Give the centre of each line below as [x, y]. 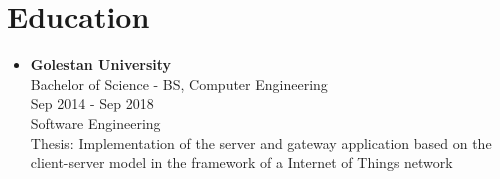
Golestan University [101, 64]
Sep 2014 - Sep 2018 [92, 103]
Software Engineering [95, 122]
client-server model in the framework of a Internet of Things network [241, 162]
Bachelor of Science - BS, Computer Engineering [179, 83]
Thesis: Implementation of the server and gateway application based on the [261, 142]
